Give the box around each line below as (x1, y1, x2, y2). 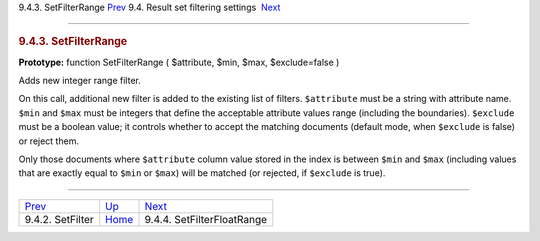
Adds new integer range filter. (18, 75, 142, 87)
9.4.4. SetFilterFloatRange (144, 212, 268, 226)
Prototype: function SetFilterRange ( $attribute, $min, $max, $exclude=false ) (18, 56, 340, 68)
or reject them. (18, 135, 80, 147)
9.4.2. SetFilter (24, 212, 94, 226)
